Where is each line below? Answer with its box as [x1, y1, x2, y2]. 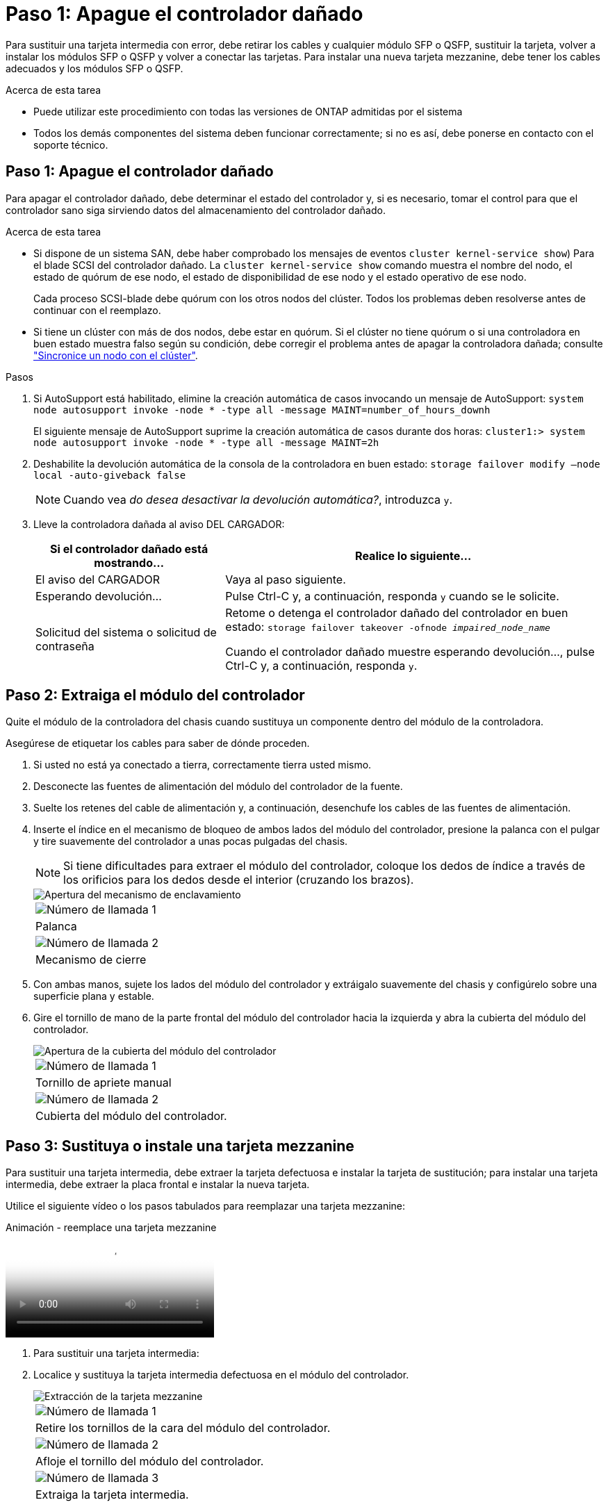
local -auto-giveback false [33, 469, 186, 481]
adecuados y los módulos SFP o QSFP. [6, 62, 183, 74]
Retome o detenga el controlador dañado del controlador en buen [225, 605, 568, 620]
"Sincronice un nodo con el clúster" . [33, 349, 198, 361]
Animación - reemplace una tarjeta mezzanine [6, 1221, 217, 1234]
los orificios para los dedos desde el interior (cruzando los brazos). [63, 873, 414, 887]
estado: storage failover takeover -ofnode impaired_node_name [225, 619, 550, 634]
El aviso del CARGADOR [35, 572, 161, 586]
